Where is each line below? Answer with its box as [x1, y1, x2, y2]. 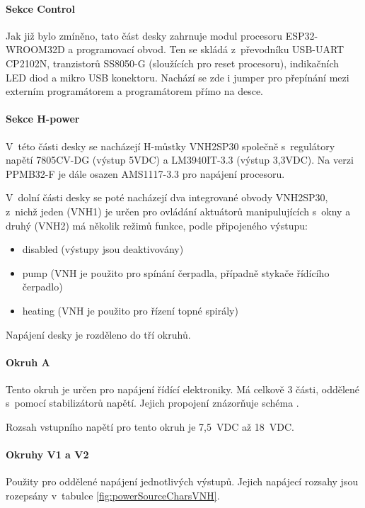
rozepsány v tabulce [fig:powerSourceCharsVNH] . [6, 488, 220, 503]
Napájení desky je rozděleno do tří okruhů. [6, 327, 191, 342]
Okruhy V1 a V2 [6, 447, 89, 462]
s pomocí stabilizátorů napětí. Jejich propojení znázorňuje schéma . [6, 395, 299, 410]
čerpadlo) [22, 279, 63, 294]
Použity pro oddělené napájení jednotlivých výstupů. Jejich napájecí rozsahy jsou [6, 474, 359, 489]
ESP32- [285, 28, 318, 43]
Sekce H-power [6, 111, 80, 126]
